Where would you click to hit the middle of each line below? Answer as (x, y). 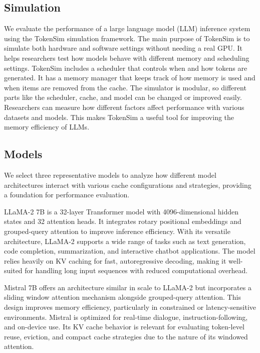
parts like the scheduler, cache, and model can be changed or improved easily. (123, 97)
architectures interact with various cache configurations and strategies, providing (128, 185)
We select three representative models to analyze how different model (110, 174)
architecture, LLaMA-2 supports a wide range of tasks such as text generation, (125, 241)
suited (13, 270)
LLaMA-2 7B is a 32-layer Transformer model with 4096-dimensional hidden (121, 211)
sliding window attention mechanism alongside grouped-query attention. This (122, 297)
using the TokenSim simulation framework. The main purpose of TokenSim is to (127, 38)
